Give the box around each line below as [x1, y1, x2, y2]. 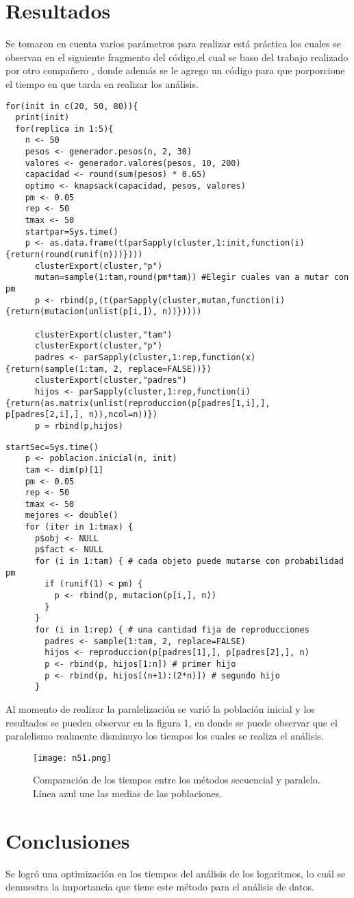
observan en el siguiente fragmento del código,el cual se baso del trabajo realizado [5, 49, 349, 64]
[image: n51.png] [33, 753, 112, 763]
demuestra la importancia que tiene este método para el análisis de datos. [5, 879, 314, 894]
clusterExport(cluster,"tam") [34, 329, 173, 340]
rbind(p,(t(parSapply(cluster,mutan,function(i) [59, 295, 286, 305]
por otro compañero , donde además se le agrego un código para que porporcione [5, 63, 345, 78]
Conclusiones [5, 826, 130, 854]
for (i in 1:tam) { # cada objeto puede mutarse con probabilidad [34, 556, 344, 567]
